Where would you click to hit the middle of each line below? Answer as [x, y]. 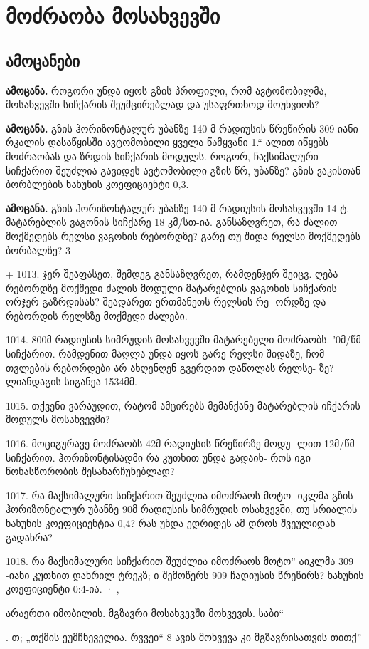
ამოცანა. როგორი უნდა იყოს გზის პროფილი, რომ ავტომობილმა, [166, 90]
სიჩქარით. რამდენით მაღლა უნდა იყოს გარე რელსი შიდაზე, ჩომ [165, 354]
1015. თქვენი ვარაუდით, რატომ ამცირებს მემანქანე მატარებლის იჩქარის [183, 405]
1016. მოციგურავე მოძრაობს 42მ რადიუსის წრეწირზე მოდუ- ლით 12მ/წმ [180, 443]
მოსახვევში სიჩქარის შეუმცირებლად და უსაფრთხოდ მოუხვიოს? [162, 104]
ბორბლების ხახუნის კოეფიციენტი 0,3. [97, 184]
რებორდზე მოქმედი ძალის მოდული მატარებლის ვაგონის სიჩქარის [171, 287]
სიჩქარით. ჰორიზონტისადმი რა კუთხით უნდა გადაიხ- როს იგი [158, 457]
